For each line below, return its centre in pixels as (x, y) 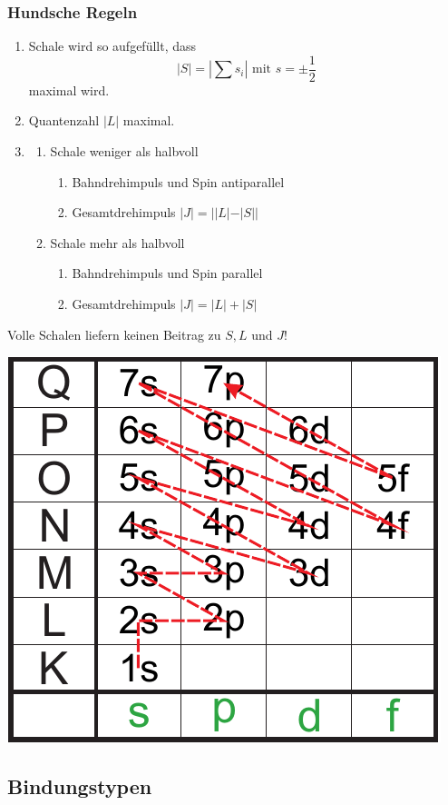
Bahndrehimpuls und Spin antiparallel (178, 181)
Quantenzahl (64, 120)
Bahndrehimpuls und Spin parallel (167, 273)
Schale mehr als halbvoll (117, 242)
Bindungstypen (80, 786)
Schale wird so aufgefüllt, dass (112, 46)
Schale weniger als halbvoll (124, 151)
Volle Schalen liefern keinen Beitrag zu (114, 334)
